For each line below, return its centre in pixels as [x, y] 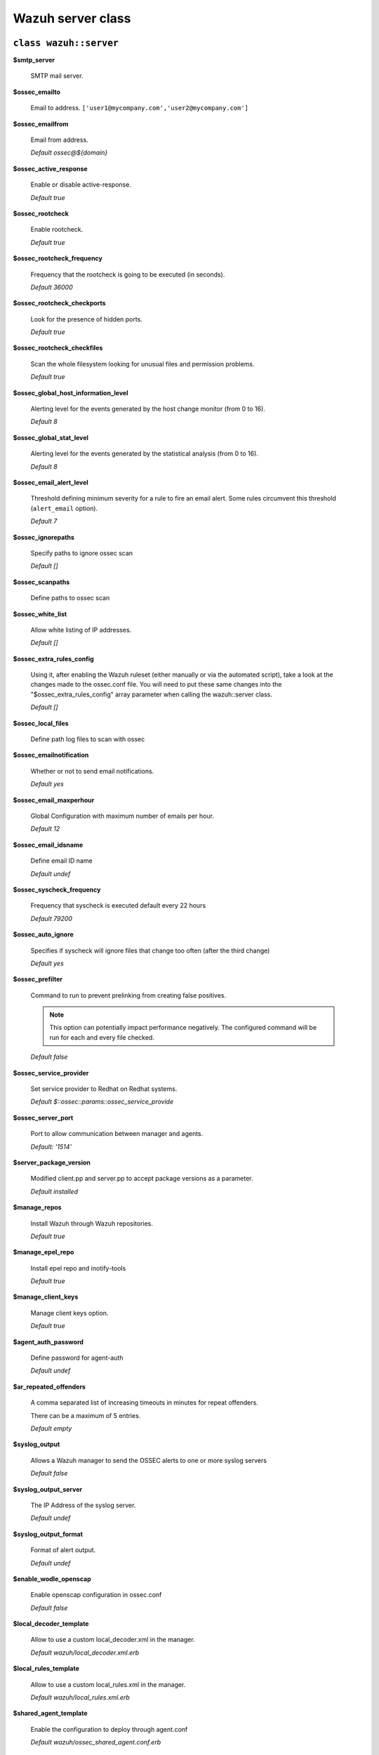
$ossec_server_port [43, 1118]
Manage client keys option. [69, 1313]
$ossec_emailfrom [41, 124]
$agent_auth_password [48, 1342]
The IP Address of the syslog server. [83, 1505]
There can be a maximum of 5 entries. [86, 1415]
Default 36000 [52, 287]
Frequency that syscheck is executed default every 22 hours [118, 906]
